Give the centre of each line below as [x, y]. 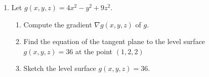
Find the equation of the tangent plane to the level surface [114, 41]
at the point [94, 51]
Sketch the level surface [60, 68]
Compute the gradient [58, 24]
